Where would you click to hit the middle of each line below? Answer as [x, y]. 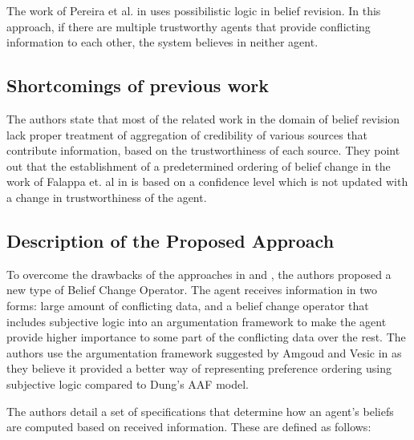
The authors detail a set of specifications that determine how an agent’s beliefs [200, 411]
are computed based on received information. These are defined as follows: [189, 427]
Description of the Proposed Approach [170, 240]
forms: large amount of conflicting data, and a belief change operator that [188, 305]
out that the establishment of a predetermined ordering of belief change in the [199, 166]
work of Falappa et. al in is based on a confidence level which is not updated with [207, 182]
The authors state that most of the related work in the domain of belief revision [203, 118]
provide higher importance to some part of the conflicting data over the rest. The [206, 337]
